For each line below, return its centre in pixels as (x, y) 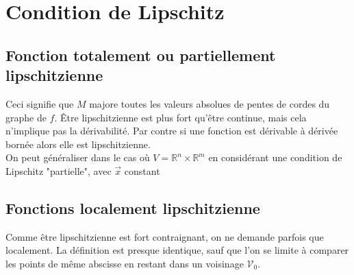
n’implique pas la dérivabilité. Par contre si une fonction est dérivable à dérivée (172, 131)
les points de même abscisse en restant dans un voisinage (125, 263)
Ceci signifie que (40, 103)
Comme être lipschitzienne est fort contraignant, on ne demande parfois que (165, 236)
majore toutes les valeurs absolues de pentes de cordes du (210, 103)
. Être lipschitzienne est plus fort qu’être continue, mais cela (180, 117)
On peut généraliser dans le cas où (78, 157)
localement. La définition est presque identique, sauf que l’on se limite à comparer (177, 250)
